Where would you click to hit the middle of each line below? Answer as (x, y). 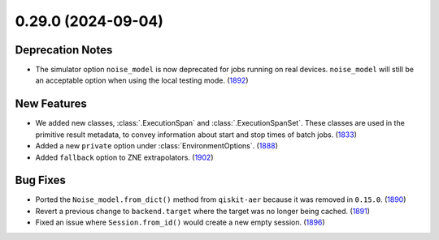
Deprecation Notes (64, 50)
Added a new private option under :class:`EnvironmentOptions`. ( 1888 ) (156, 146)
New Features (51, 104)
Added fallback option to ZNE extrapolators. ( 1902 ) (125, 157)
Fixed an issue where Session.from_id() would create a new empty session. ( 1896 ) (180, 222)
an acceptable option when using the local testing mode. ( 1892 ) (142, 80)
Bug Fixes (41, 180)
